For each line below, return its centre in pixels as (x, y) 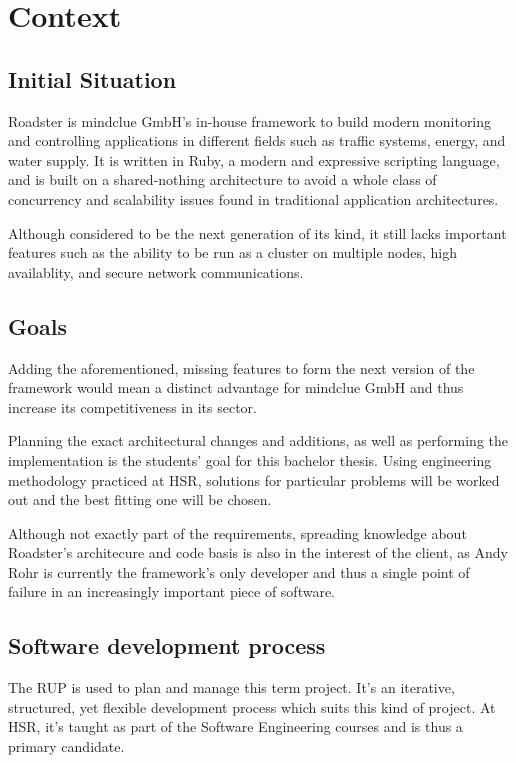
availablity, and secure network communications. (156, 271)
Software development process (167, 645)
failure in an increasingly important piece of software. (171, 591)
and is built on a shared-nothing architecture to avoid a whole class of (222, 179)
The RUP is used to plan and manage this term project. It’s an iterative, (231, 687)
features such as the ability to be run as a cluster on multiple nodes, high (232, 252)
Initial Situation (92, 78)
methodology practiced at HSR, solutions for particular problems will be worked (254, 479)
